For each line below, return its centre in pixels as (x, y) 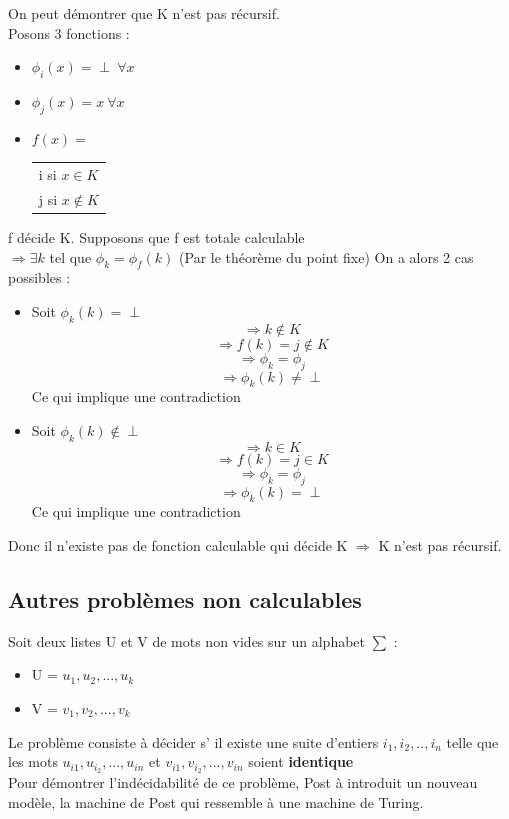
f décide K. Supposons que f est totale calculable (156, 237)
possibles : (39, 277)
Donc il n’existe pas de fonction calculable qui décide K (178, 545)
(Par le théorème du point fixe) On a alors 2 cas (326, 256)
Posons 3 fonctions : (69, 32)
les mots (33, 761)
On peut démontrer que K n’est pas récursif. (144, 13)
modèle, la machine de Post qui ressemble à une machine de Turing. (216, 801)
